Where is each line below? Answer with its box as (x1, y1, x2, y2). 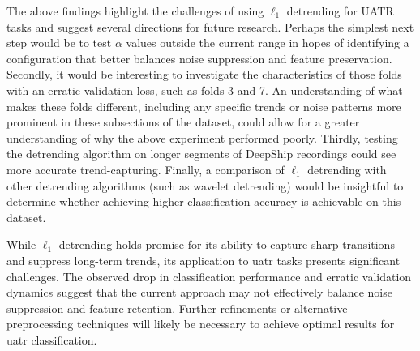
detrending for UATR (286, 2, 394, 19)
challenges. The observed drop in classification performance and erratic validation (6, 268, 412, 285)
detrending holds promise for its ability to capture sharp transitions (58, 236, 395, 253)
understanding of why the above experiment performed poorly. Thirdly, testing (6, 129, 398, 146)
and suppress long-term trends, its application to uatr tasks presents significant (6, 251, 401, 268)
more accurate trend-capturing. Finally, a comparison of (6, 161, 285, 178)
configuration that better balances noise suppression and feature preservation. (6, 49, 392, 66)
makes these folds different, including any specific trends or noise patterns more (6, 97, 401, 114)
